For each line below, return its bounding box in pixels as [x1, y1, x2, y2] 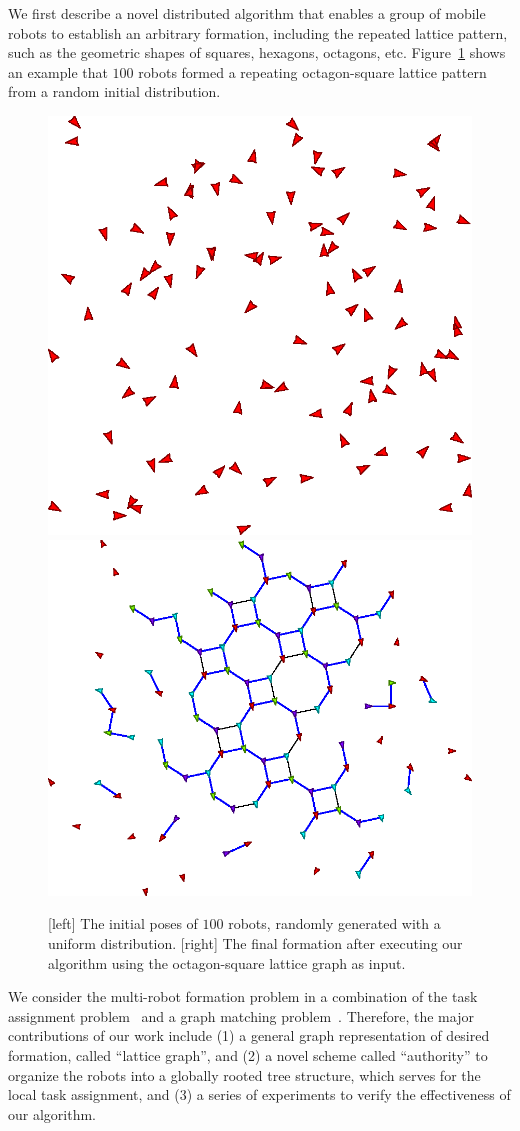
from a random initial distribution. [8, 81, 221, 102]
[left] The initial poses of [48, 913, 198, 934]
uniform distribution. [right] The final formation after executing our [48, 933, 463, 954]
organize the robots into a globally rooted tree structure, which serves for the [8, 1064, 481, 1085]
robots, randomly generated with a [228, 913, 441, 934]
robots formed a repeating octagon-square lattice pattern [138, 61, 487, 82]
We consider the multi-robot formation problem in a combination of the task [8, 986, 478, 1007]
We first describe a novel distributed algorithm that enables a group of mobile [8, 3, 486, 23]
